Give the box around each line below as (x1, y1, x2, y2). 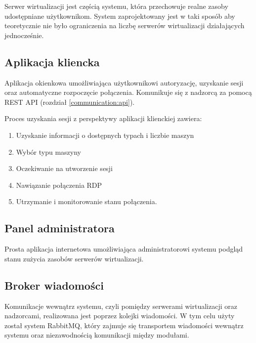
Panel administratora (4, 220, 115, 236)
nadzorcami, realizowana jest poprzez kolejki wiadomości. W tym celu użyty (4, 310, 235, 321)
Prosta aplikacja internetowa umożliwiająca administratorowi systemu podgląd (4, 244, 243, 254)
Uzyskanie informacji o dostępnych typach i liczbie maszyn (16, 129, 194, 140)
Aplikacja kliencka (4, 54, 100, 69)
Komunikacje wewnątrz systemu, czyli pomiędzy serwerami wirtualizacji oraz (4, 300, 237, 311)
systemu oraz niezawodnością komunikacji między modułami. (4, 330, 189, 340)
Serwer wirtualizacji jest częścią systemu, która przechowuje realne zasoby (4, 1, 228, 11)
